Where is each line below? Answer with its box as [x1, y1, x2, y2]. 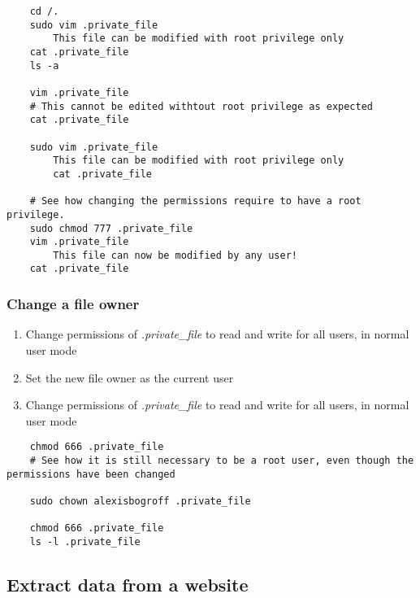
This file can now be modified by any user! [53, 249, 297, 261]
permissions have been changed [6, 468, 175, 480]
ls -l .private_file [29, 535, 141, 548]
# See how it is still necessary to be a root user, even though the [29, 454, 414, 466]
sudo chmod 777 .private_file [29, 222, 193, 234]
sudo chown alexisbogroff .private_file [29, 495, 251, 507]
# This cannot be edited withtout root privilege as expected [29, 100, 374, 112]
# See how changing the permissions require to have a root [29, 195, 362, 207]
